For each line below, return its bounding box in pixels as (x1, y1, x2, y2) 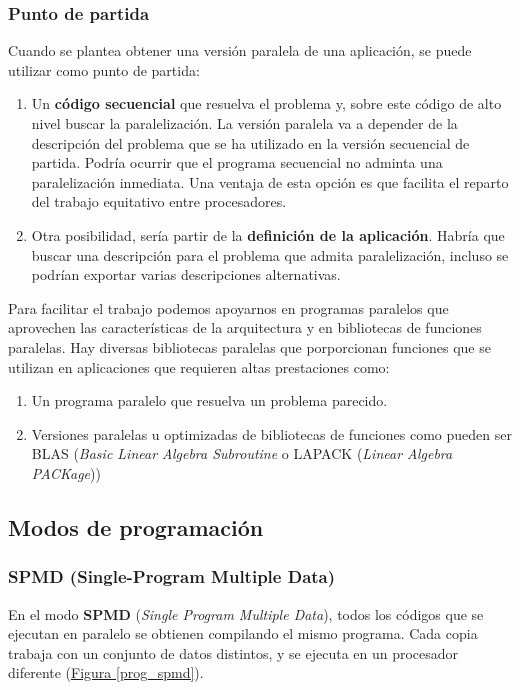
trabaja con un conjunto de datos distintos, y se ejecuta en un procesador (8, 642, 459, 663)
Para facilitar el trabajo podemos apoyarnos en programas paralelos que (8, 297, 449, 318)
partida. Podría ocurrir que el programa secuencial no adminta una (31, 152, 443, 173)
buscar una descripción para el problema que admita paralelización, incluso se (31, 244, 509, 265)
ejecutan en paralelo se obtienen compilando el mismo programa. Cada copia (8, 623, 478, 644)
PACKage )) (31, 462, 101, 483)
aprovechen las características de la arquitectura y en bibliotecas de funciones (8, 317, 482, 338)
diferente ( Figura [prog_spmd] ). (8, 662, 204, 683)
